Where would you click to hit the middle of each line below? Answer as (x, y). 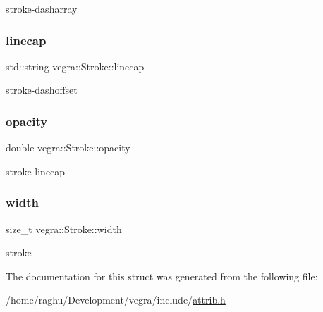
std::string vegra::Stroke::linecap (75, 66)
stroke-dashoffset (42, 90)
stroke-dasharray (42, 8)
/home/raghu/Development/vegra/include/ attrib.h (116, 300)
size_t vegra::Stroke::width (64, 229)
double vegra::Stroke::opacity (68, 148)
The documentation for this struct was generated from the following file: (162, 276)
